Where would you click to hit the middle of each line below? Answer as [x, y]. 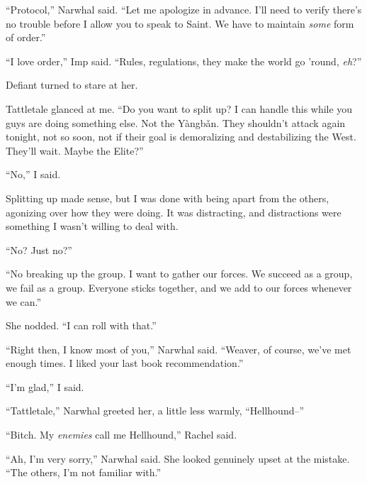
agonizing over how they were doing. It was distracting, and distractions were [174, 212]
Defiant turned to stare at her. [72, 85]
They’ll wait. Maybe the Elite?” [75, 150]
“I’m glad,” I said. [45, 386]
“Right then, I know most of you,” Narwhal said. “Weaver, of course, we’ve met [179, 349]
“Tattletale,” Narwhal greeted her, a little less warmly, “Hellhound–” [155, 411]
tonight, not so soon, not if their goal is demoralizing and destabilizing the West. [181, 137]
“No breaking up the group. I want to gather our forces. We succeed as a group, [179, 274]
